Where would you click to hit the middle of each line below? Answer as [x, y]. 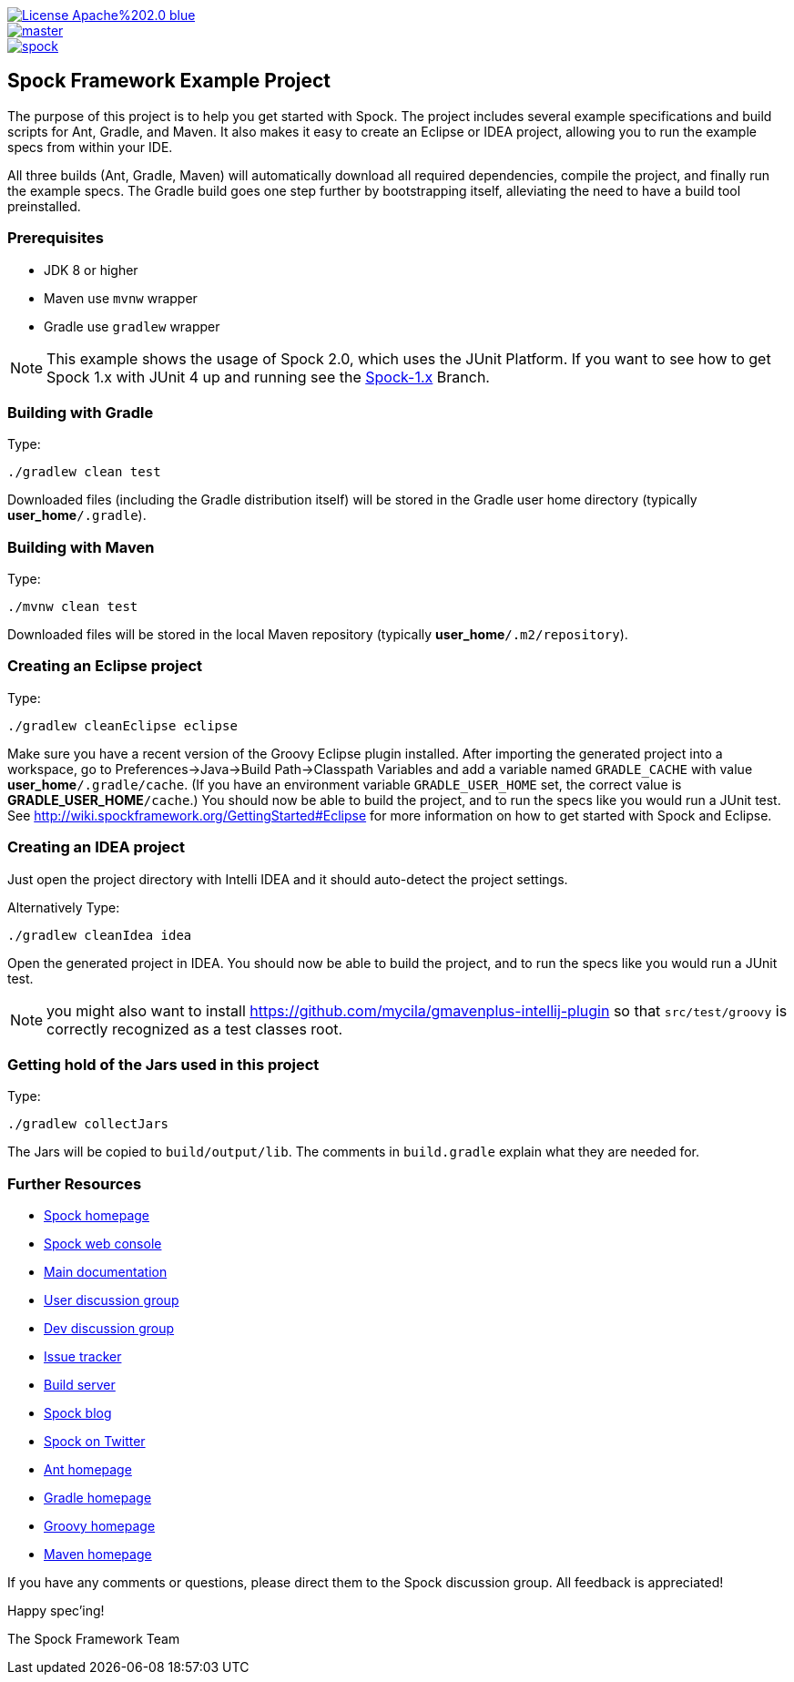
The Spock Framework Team [94, 1639]
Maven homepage [98, 1555]
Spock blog [78, 1413]
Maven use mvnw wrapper [121, 298]
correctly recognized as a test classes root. [195, 1029]
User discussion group [112, 1300]
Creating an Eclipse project [105, 666]
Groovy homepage [100, 1526]
